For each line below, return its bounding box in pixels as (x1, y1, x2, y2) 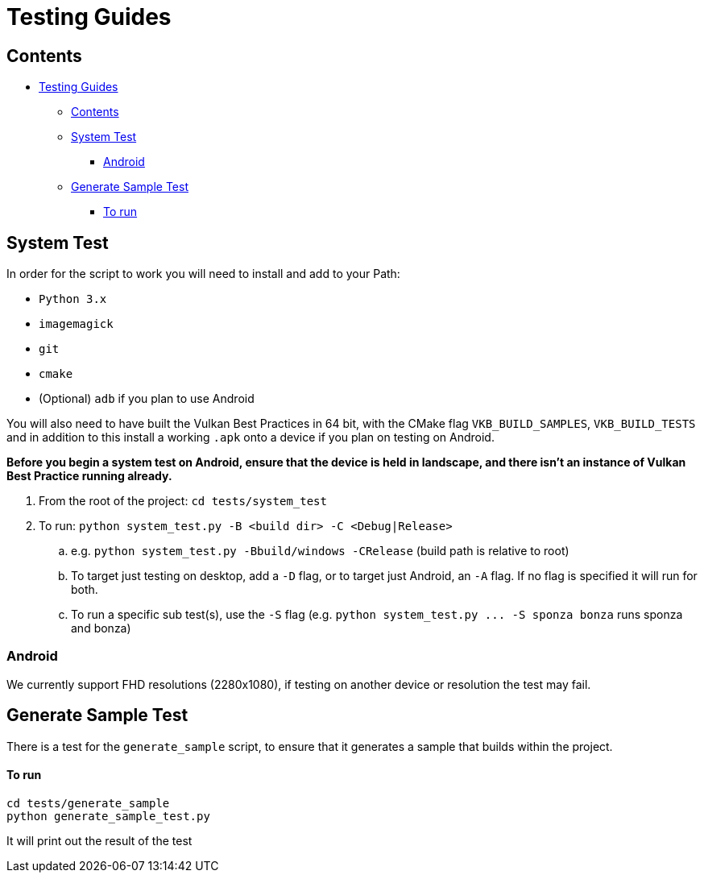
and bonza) (71, 621, 131, 636)
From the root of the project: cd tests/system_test (39, 494, 327, 508)
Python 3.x (39, 292, 107, 306)
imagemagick (39, 317, 114, 331)
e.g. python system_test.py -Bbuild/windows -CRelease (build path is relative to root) (71, 544, 569, 558)
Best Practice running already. (6, 469, 172, 483)
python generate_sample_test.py (6, 809, 210, 823)
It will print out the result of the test (6, 833, 193, 848)
